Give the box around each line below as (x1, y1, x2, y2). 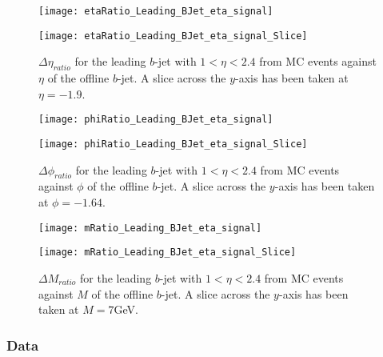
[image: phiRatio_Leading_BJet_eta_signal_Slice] (38, 138, 308, 150)
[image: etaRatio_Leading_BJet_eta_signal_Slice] (38, 30, 308, 42)
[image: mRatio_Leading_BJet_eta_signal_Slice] (38, 247, 297, 259)
